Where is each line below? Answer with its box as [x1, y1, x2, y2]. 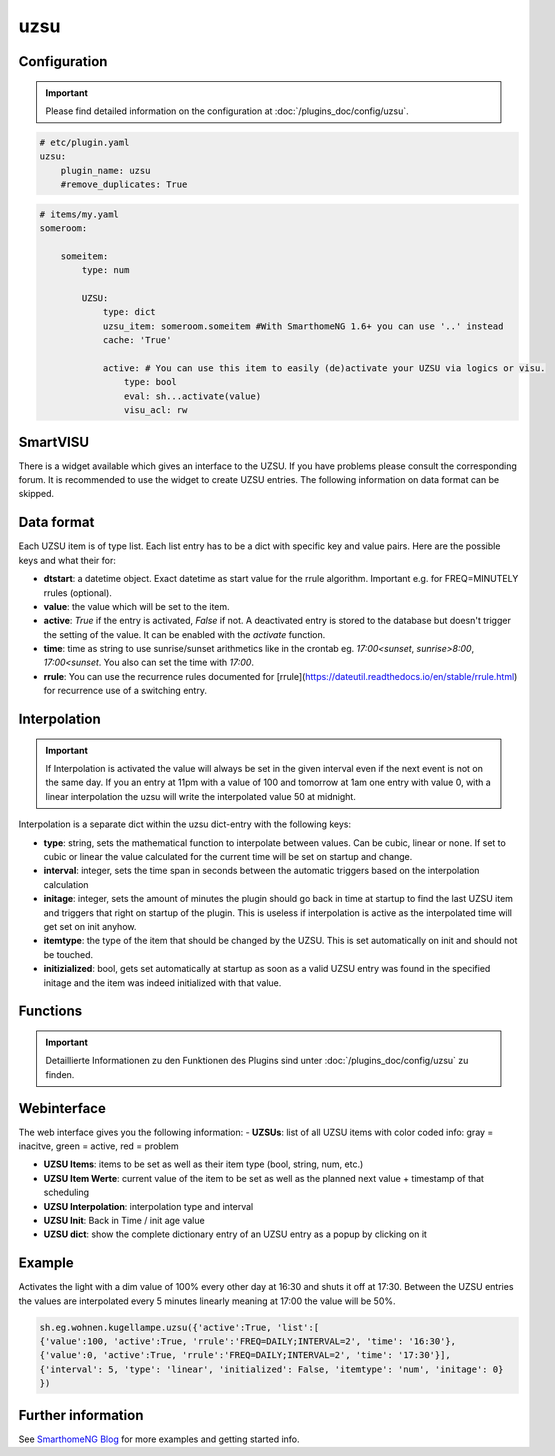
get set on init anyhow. [43, 920, 137, 932]
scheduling [43, 1186, 90, 1199]
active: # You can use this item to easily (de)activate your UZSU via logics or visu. [102, 362, 546, 374]
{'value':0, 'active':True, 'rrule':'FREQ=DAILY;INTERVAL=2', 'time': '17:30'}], [39, 1350, 452, 1361]
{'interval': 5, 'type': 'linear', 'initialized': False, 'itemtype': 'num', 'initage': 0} [39, 1363, 504, 1375]
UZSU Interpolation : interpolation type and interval [43, 1200, 254, 1212]
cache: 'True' [102, 335, 172, 346]
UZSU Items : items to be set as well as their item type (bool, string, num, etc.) [43, 1158, 364, 1170]
